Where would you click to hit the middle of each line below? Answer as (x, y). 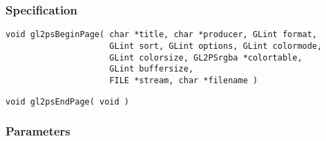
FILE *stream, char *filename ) (184, 80)
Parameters (38, 131)
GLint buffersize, (152, 69)
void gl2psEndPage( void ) (67, 101)
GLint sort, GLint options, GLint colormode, (216, 46)
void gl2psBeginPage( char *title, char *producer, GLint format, (162, 35)
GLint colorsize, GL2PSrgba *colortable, (206, 57)
